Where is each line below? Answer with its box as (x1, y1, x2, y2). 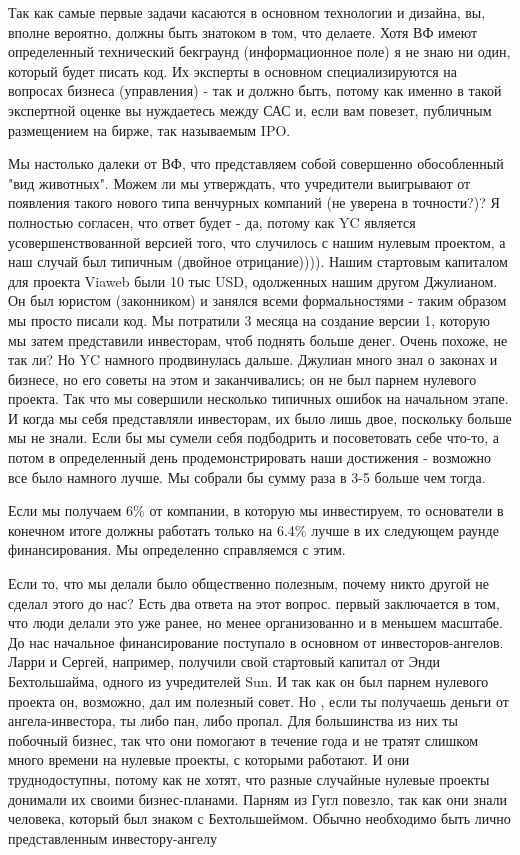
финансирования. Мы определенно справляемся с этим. (8, 539, 346, 560)
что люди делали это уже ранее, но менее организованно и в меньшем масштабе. (8, 612, 503, 633)
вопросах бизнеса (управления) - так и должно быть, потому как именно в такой (8, 80, 502, 101)
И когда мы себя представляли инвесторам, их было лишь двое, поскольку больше (8, 407, 512, 428)
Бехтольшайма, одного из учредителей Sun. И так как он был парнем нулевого (8, 671, 489, 691)
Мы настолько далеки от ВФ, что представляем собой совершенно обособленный (8, 153, 504, 174)
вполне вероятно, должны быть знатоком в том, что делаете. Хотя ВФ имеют (8, 21, 478, 42)
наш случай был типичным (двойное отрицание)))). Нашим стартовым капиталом (8, 251, 508, 272)
